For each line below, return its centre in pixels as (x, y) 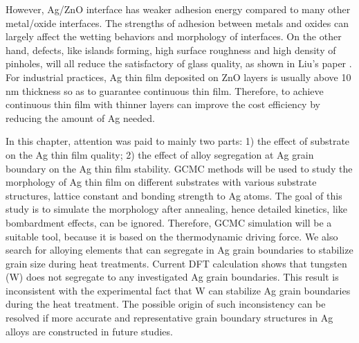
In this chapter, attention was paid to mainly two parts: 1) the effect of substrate (178, 141)
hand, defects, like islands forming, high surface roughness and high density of (171, 50)
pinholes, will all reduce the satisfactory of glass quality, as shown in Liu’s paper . (179, 63)
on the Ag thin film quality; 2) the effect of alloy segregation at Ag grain (160, 154)
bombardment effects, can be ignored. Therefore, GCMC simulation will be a (169, 222)
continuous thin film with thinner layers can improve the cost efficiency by (163, 104)
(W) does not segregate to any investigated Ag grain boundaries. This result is (172, 277)
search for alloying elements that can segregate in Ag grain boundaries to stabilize (179, 250)
